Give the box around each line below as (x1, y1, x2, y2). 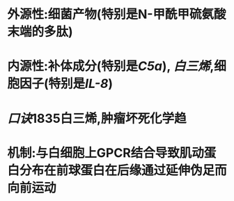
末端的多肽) (7, 24, 73, 40)
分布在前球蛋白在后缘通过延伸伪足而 (19, 162, 228, 178)
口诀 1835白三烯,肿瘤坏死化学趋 (7, 110, 187, 126)
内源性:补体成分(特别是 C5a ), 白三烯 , (7, 59, 214, 74)
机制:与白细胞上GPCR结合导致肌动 (7, 144, 204, 161)
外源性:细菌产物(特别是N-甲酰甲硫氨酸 (7, 6, 226, 22)
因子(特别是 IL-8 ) (19, 76, 114, 91)
